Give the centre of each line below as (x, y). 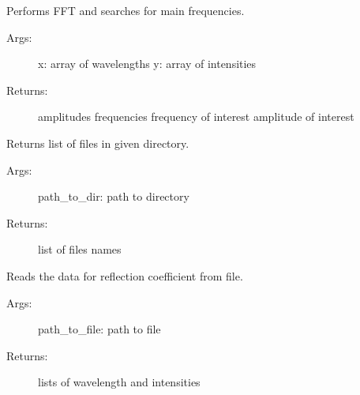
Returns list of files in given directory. (98, 143)
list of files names (80, 249)
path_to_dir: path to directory (114, 196)
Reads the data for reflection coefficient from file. (125, 275)
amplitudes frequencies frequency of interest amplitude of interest (196, 117)
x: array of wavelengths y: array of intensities (147, 64)
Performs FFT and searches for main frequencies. (126, 10)
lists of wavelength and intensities (119, 382)
